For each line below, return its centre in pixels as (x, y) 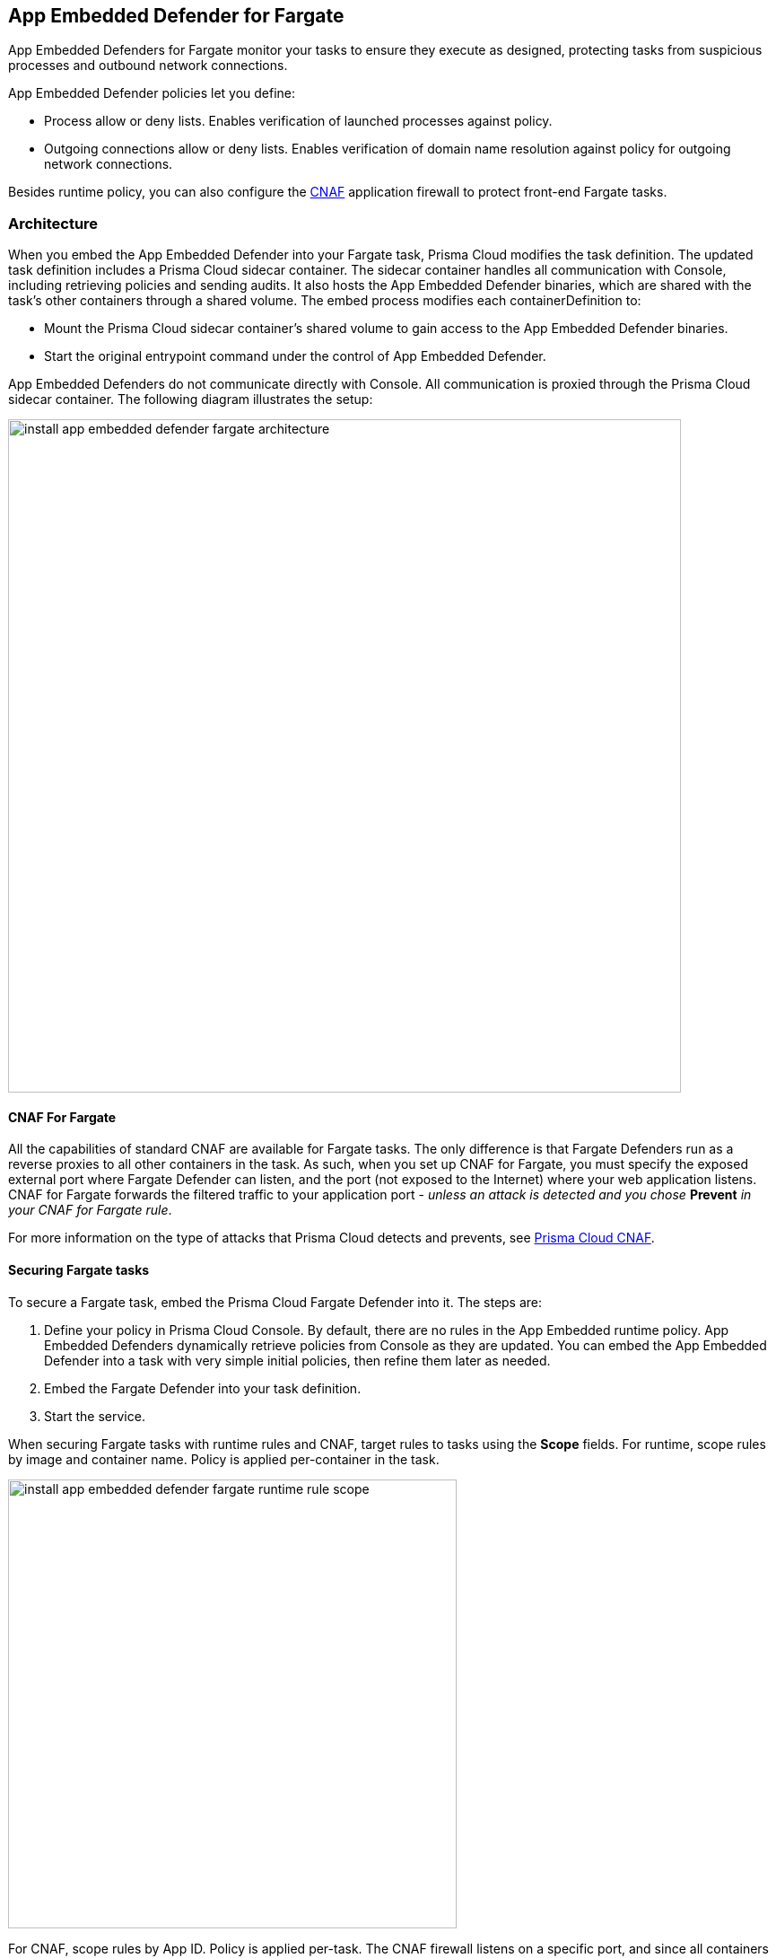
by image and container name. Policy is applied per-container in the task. (224, 1459)
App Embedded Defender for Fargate (176, 16)
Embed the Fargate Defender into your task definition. (203, 1388)
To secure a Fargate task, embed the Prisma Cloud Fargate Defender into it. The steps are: (275, 1302)
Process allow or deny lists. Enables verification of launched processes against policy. (298, 121)
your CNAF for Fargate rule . (90, 1210)
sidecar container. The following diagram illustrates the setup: (191, 400)
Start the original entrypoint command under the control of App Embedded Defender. (295, 356)
